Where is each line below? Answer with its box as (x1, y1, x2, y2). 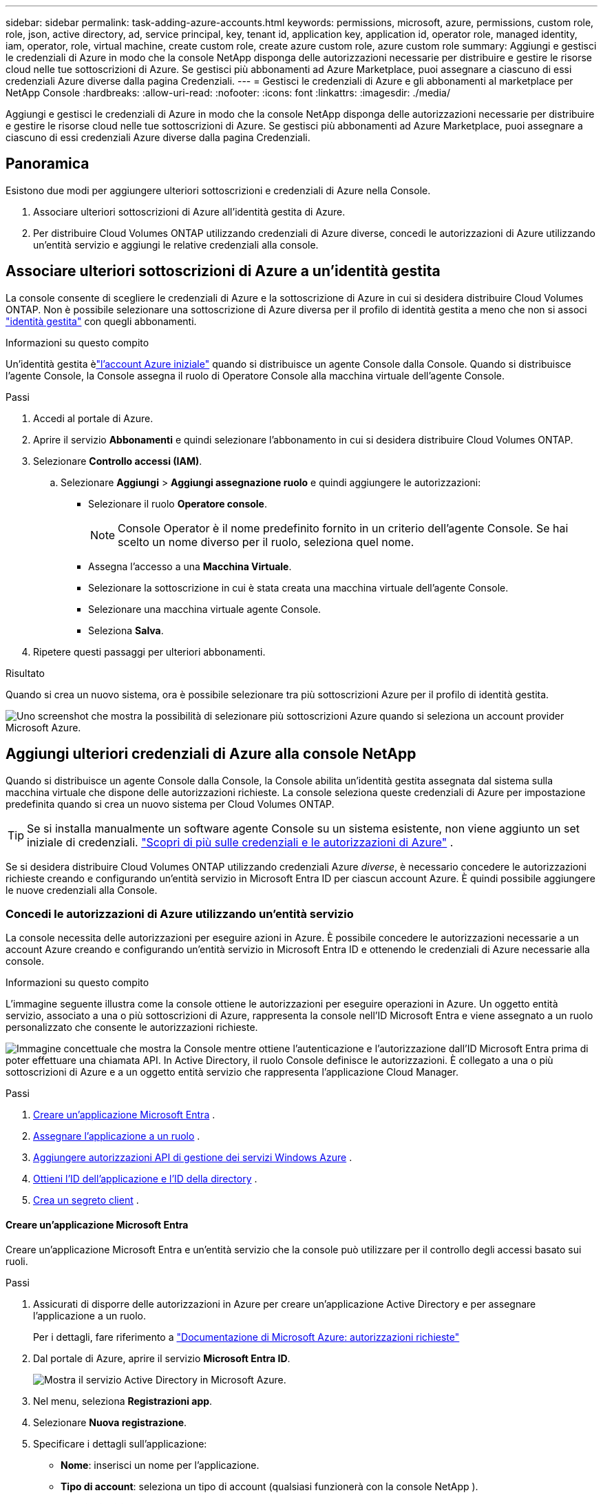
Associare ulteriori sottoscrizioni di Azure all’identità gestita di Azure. (33, 205, 346, 218)
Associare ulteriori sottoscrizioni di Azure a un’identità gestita (6, 262, 441, 280)
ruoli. (6, 1255, 28, 1267)
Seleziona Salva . (88, 624, 164, 636)
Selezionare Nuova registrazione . (33, 1416, 187, 1428)
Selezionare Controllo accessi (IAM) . (33, 455, 202, 467)
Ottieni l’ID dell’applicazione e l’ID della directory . (33, 1173, 257, 1185)
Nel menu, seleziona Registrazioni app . (33, 1395, 213, 1407)
